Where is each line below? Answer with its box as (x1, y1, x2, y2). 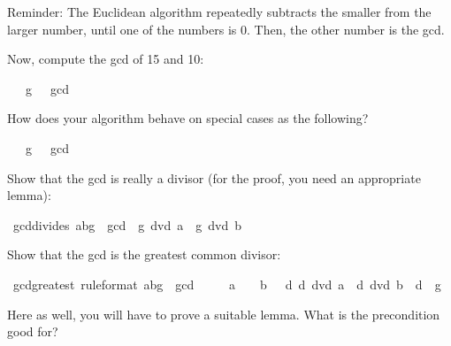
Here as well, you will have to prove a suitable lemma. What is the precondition (7, 304, 440, 323)
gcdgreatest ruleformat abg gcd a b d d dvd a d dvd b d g (12, 274, 441, 293)
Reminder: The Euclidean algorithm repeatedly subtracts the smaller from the (7, 3, 432, 20)
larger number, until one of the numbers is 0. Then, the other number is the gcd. (7, 19, 445, 38)
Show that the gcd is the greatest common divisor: (7, 245, 281, 264)
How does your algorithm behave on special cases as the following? (7, 109, 369, 127)
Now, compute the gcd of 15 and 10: (7, 50, 204, 68)
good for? (7, 322, 58, 341)
